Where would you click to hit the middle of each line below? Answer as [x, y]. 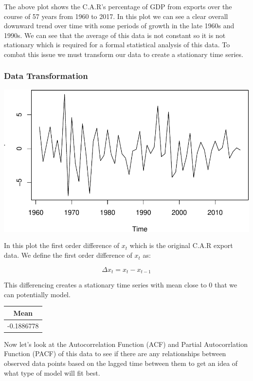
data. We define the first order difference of [68, 255]
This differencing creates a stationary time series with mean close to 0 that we [121, 285]
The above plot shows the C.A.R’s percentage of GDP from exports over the [118, 6]
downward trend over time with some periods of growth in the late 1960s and [119, 26]
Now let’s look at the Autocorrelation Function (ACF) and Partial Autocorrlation [126, 344]
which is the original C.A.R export [181, 245]
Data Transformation [46, 76]
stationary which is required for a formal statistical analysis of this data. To [117, 45]
